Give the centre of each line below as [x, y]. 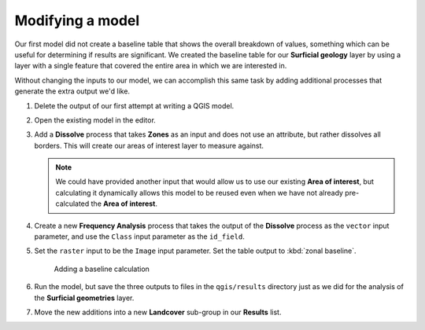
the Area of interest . [124, 203]
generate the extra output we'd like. [72, 91]
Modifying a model [77, 20]
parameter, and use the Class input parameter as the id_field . [140, 236]
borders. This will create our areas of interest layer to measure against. [149, 145]
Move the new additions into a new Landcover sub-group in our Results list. [158, 312]
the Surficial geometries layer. [84, 298]
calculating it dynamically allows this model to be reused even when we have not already [200, 192]
